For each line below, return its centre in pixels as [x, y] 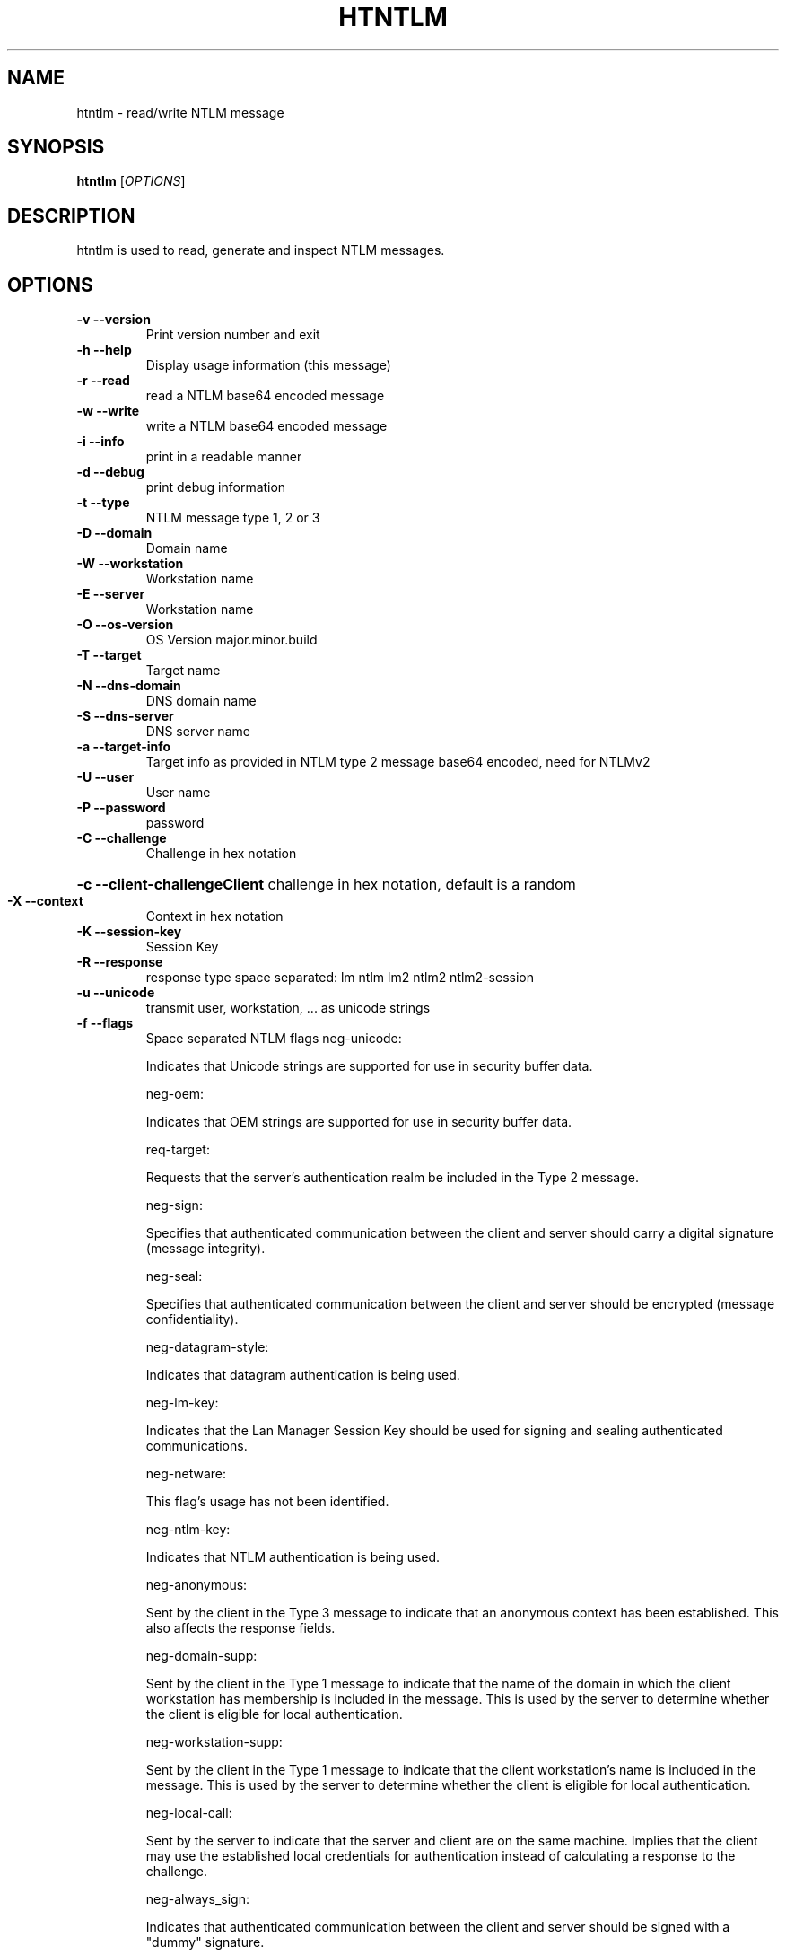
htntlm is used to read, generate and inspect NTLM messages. [261, 250]
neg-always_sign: [197, 1899]
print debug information [216, 487]
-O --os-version [125, 625]
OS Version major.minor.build [231, 640]
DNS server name [198, 732]
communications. [196, 1446]
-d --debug [110, 472]
